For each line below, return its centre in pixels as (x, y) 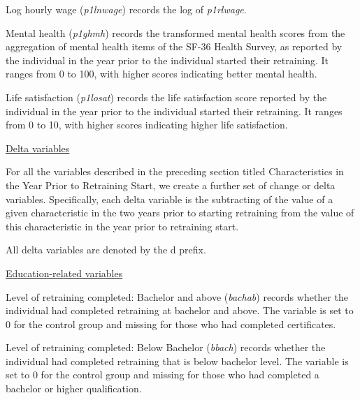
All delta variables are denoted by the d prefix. (106, 250)
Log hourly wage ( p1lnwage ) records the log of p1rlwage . (126, 9)
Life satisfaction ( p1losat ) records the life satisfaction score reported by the (166, 97)
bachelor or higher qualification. (74, 388)
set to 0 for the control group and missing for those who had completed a (163, 375)
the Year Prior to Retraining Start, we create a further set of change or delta (171, 185)
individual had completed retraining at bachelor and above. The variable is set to (180, 310)
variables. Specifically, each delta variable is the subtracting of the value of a (170, 199)
